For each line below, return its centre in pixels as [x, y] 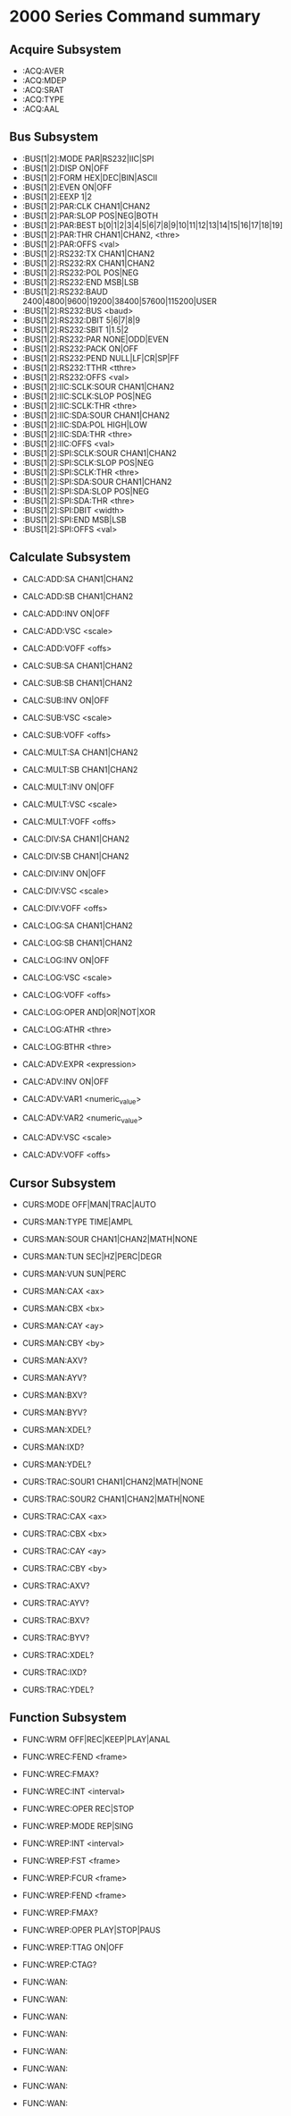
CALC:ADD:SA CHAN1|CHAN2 [78, 579]
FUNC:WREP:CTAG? [59, 1964]
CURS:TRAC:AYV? [55, 1604]
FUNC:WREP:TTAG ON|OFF [73, 1947]
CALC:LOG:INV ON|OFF [66, 960]
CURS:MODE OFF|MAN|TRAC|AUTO [89, 1205]
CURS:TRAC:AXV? [56, 1586]
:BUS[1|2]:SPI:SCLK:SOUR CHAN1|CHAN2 [99, 453]
